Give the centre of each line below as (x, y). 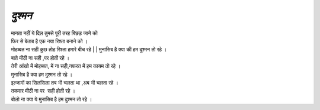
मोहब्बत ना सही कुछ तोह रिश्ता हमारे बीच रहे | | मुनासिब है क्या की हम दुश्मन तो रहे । (89, 50)
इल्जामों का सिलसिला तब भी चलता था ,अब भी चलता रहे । (65, 82)
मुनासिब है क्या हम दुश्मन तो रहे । (42, 75)
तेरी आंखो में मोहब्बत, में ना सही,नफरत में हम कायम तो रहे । (66, 66)
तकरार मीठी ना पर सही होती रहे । (43, 91)
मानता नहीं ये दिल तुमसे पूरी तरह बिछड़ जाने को (54, 33)
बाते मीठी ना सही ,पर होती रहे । (40, 58)
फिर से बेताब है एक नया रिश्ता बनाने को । (49, 41)
